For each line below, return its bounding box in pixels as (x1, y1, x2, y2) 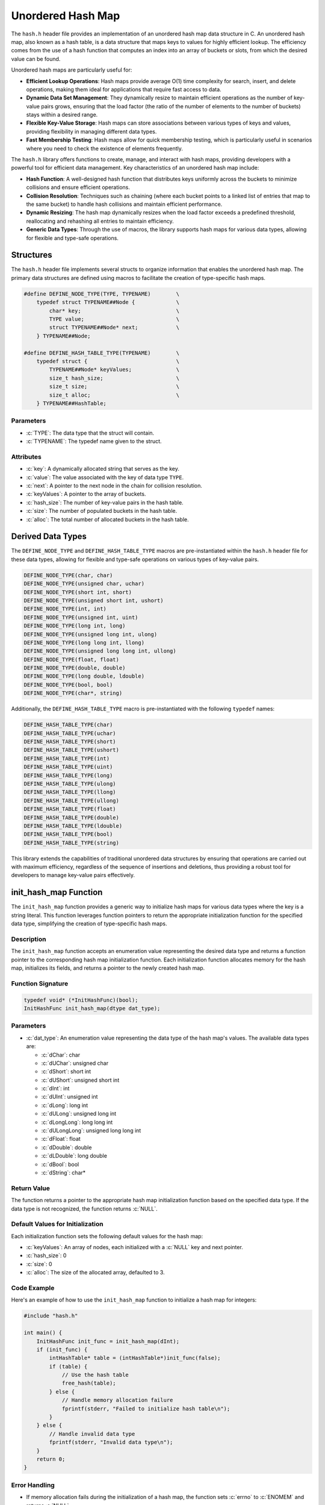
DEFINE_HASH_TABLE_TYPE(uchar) (23, 730, 117, 737)
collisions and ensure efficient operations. (26, 184, 131, 191)
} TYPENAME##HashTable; (36, 400, 107, 406)
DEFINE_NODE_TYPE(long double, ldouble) (23, 673, 144, 680)
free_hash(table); (61, 1380, 117, 1387)
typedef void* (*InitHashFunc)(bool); (23, 996, 138, 1004)
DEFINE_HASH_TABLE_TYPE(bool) (23, 831, 113, 838)
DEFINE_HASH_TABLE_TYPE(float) (23, 805, 117, 813)
